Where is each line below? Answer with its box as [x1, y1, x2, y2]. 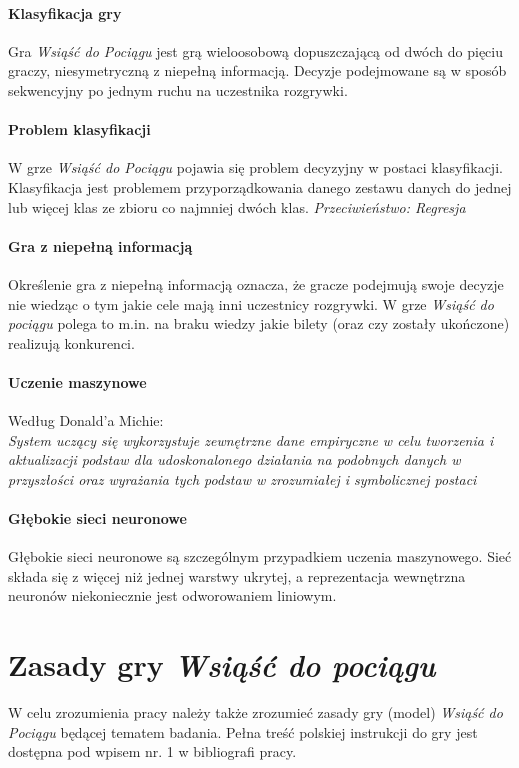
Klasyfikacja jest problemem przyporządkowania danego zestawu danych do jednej [8, 176, 512, 197]
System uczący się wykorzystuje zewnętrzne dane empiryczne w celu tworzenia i [8, 429, 494, 450]
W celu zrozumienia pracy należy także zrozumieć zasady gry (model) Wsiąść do [8, 702, 503, 723]
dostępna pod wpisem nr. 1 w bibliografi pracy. [8, 741, 297, 762]
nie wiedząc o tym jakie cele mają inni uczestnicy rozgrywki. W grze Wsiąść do [8, 293, 494, 314]
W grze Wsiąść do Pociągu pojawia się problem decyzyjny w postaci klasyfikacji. [8, 157, 503, 178]
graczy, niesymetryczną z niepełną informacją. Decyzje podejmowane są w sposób [8, 60, 507, 81]
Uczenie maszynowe [8, 371, 147, 392]
